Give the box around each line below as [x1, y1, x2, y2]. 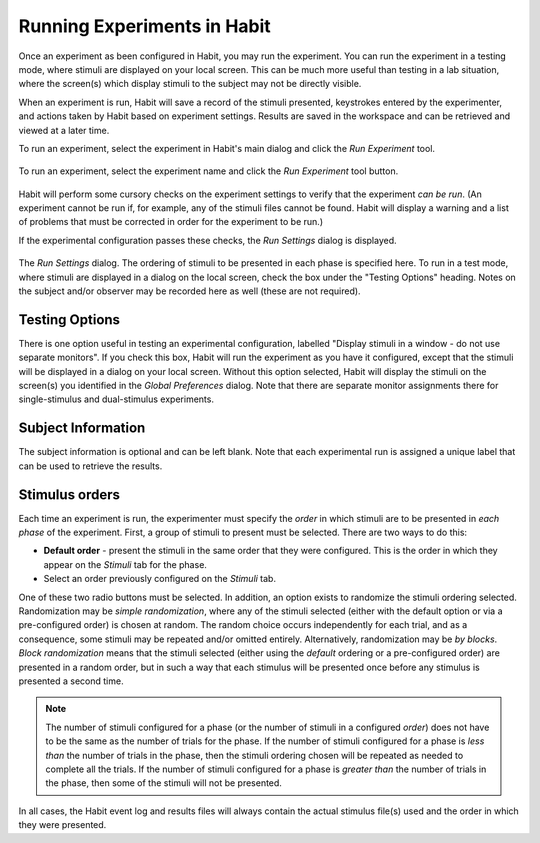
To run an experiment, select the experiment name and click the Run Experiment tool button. [18, 165, 399, 177]
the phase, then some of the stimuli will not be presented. [45, 777, 282, 789]
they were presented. [18, 819, 107, 831]
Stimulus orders [18, 486, 120, 503]
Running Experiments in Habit [18, 15, 272, 37]
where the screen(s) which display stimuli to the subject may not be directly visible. [18, 78, 362, 90]
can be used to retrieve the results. [18, 460, 163, 472]
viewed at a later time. [18, 124, 110, 136]
